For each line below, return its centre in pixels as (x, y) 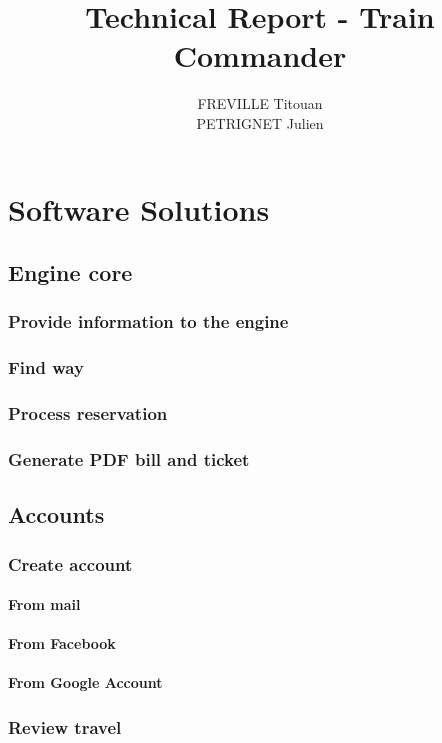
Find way (46, 367)
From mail (44, 604)
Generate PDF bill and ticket (129, 458)
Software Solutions (139, 208)
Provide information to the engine (148, 321)
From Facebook (62, 643)
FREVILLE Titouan (260, 103)
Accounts (56, 514)
